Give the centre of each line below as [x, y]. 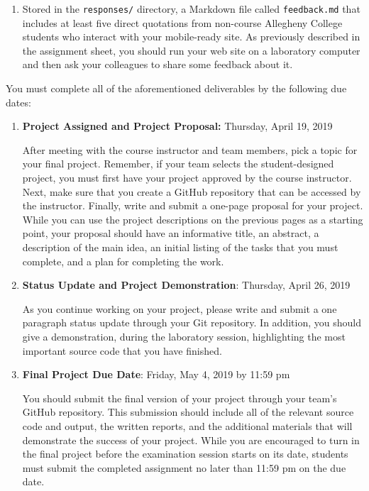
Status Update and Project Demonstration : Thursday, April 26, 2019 [186, 285]
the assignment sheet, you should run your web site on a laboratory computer [191, 50]
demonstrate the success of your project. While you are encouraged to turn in [191, 440]
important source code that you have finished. [122, 350]
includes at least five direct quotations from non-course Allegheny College [182, 22]
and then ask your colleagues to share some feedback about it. [158, 64]
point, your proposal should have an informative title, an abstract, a [171, 233]
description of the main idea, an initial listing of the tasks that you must [180, 247]
